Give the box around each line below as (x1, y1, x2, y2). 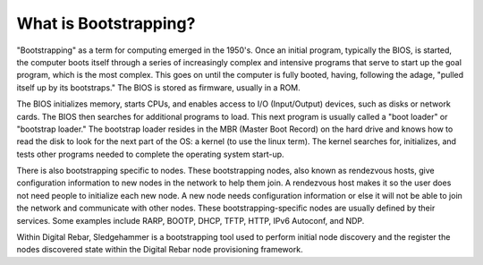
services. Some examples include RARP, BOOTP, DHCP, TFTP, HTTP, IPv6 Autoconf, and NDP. (16, 215, 365, 226)
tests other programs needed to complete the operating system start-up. (16, 149, 285, 159)
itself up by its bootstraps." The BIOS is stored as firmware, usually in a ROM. (16, 81, 301, 93)
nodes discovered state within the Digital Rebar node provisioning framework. (16, 244, 303, 255)
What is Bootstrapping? (16, 13, 196, 33)
